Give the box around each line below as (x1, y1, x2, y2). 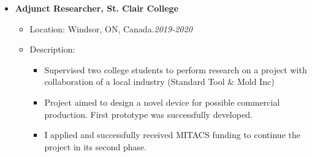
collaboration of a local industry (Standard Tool (44, 75, 225, 88)
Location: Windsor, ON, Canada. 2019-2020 (29, 22, 192, 35)
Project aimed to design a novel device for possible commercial (44, 95, 280, 108)
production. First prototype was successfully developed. (44, 108, 253, 120)
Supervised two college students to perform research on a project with (44, 63, 307, 76)
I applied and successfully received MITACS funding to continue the (44, 128, 300, 141)
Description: (29, 43, 75, 56)
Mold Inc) (237, 75, 275, 88)
